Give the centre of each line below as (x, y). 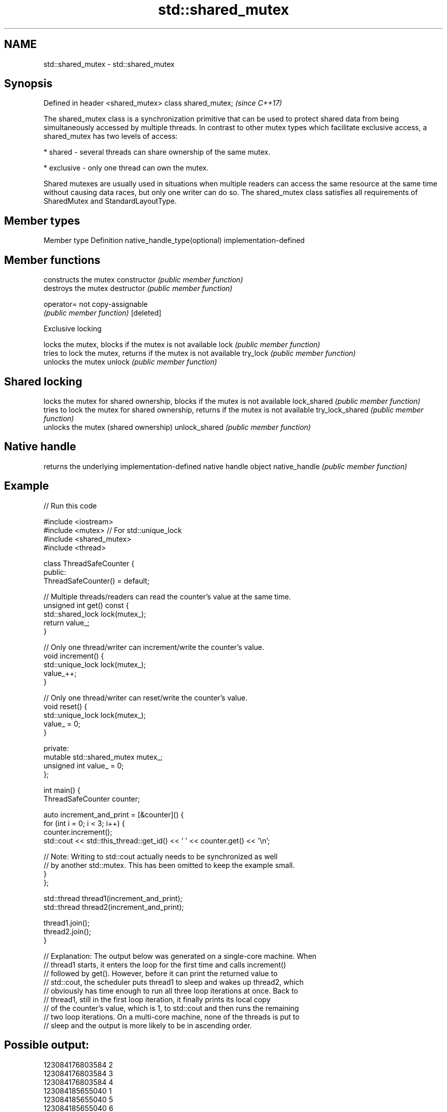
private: (56, 748)
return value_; (67, 622)
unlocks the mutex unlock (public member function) (130, 362)
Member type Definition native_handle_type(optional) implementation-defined (174, 240)
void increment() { (74, 656)
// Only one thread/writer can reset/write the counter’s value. (145, 697)
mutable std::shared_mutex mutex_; (103, 757)
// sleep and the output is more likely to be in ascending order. (148, 1025)
